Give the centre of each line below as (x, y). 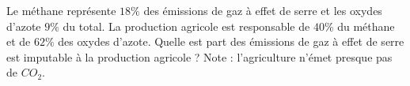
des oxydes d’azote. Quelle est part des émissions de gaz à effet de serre (231, 41)
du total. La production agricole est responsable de (186, 26)
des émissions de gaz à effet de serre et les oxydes (263, 10)
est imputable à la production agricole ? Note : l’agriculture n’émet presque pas (199, 56)
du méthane (366, 26)
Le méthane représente (61, 10)
